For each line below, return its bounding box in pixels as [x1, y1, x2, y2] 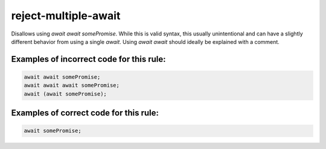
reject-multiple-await [11, 9, 121, 22]
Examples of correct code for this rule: [11, 108, 159, 118]
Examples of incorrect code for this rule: [11, 54, 166, 64]
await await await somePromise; [24, 82, 120, 89]
